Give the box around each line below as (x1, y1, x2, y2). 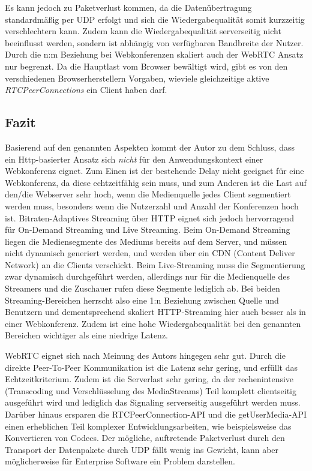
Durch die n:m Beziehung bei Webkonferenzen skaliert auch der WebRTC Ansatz (5, 48, 304, 61)
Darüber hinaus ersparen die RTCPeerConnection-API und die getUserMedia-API (5, 408, 307, 421)
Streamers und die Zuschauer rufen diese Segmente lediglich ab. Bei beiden (5, 282, 280, 295)
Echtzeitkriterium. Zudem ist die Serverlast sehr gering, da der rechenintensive (5, 373, 294, 385)
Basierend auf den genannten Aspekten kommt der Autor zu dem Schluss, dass (5, 140, 295, 153)
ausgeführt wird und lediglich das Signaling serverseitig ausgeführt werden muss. (5, 396, 301, 409)
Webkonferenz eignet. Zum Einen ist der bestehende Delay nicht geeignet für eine (5, 164, 304, 177)
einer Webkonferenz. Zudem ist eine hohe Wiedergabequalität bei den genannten (5, 317, 301, 329)
